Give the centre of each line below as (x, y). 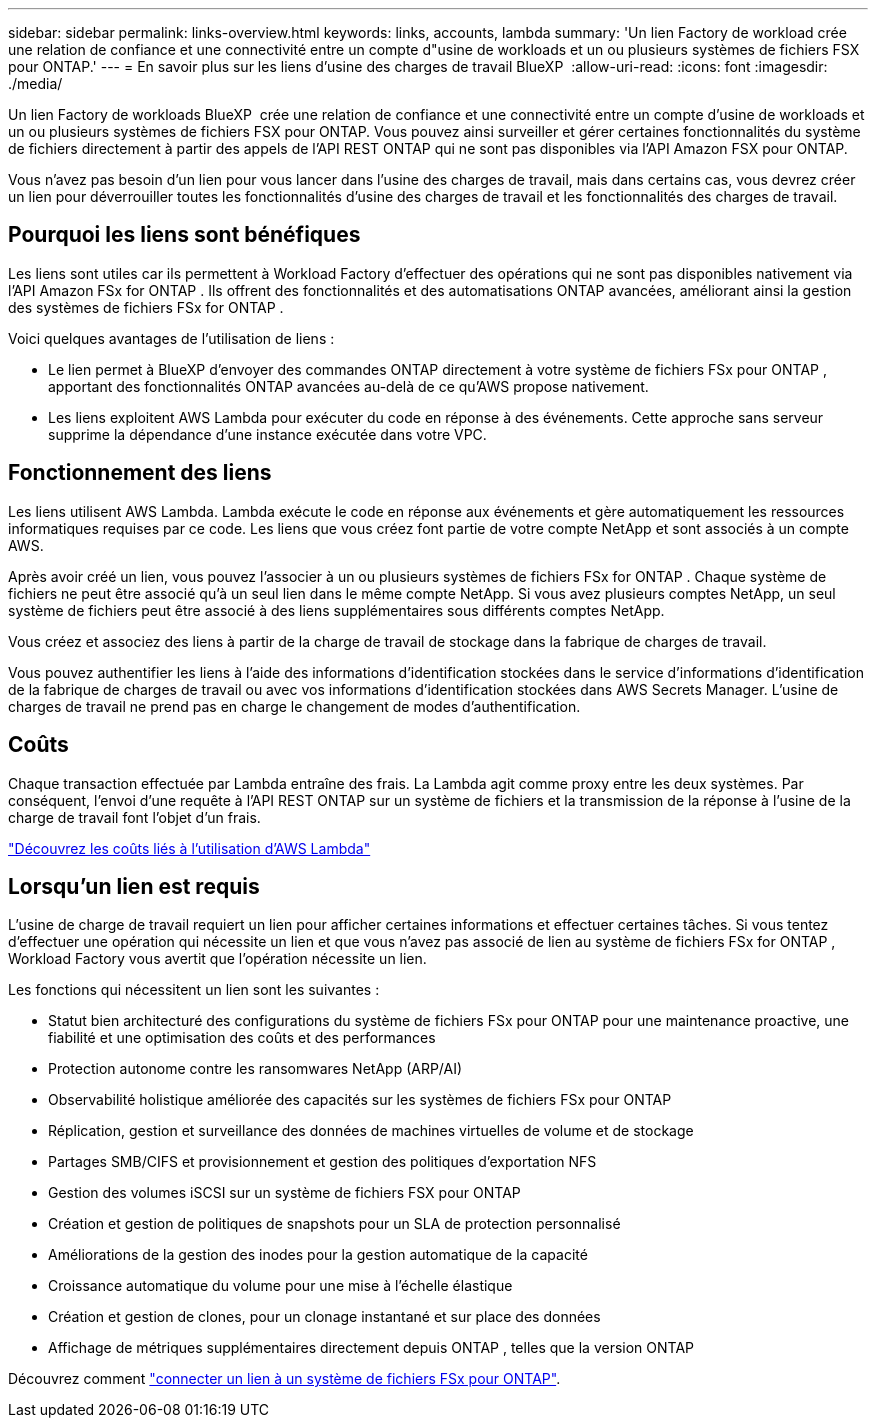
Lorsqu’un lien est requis (134, 886)
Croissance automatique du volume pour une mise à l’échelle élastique (280, 1286)
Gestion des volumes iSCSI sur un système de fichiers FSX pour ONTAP (284, 1193)
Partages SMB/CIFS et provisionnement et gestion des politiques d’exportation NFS (322, 1162)
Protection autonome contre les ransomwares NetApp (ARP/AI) (255, 1069)
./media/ (35, 83)
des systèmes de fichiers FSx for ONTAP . (146, 307)
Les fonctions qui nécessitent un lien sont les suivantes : (194, 990)
